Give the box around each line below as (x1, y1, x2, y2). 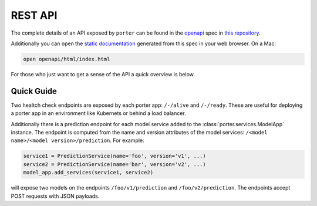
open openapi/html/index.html (23, 56, 110, 62)
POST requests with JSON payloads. (11, 193, 100, 200)
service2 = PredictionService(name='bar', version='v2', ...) (23, 161, 206, 167)
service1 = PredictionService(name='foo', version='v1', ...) (23, 153, 206, 160)
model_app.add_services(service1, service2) (23, 169, 154, 176)
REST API (11, 9, 58, 22)
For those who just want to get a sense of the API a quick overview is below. (11, 70, 195, 77)
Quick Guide (11, 86, 57, 96)
